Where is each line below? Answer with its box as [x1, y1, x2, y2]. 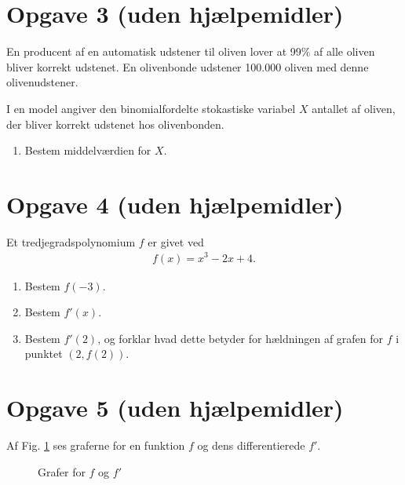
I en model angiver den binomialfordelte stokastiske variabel [6, 100, 296, 116]
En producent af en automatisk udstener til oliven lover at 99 [6, 43, 301, 60]
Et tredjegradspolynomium [6, 233, 136, 250]
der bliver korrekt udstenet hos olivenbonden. [6, 115, 224, 132]
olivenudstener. [6, 74, 78, 90]
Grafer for [38, 463, 86, 480]
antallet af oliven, [312, 100, 396, 116]
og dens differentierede [197, 437, 305, 454]
